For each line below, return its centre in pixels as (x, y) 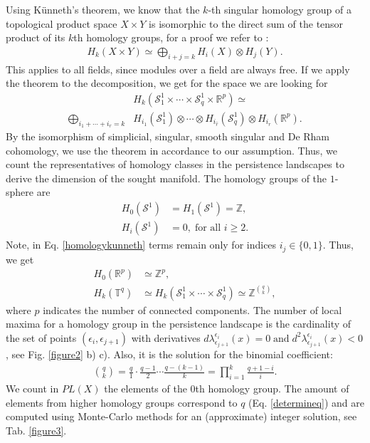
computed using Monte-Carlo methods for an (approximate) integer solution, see (181, 416)
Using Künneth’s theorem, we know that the (103, 9)
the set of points (41, 337)
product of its (36, 37)
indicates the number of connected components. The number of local (192, 309)
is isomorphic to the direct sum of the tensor (246, 23)
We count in (32, 388)
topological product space (62, 23)
